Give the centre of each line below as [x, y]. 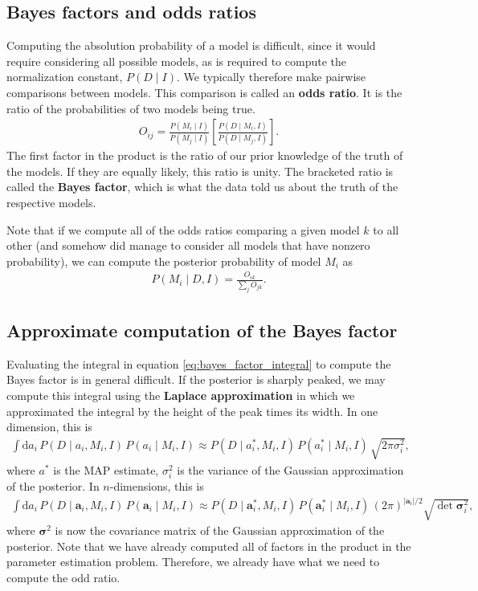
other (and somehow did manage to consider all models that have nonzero [188, 245]
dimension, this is [49, 427]
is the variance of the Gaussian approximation [290, 469]
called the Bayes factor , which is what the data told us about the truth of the [202, 187]
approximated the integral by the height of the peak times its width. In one [192, 411]
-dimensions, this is [157, 485]
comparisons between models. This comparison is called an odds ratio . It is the [204, 92]
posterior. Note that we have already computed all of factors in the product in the [209, 546]
